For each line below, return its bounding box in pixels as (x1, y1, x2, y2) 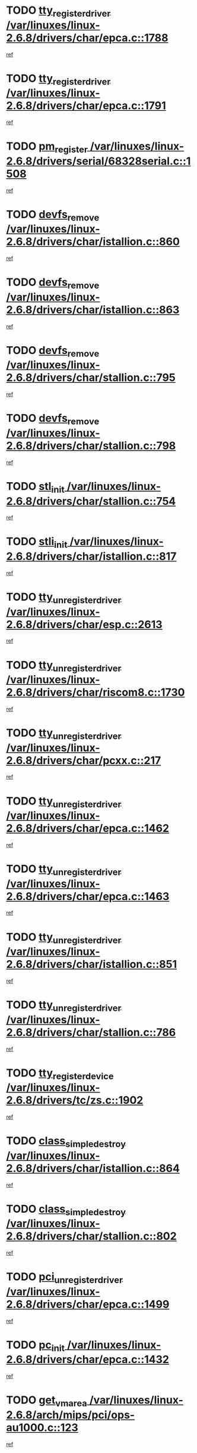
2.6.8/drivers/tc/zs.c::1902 (6, 1094, 144, 1107)
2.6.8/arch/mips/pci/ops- (6, 1408, 135, 1421)
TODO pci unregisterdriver (6, 1270, 123, 1286)
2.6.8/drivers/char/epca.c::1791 (6, 99, 166, 113)
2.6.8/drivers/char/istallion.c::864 (6, 1162, 180, 1175)
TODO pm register (6, 139, 88, 155)
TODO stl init (6, 479, 65, 495)
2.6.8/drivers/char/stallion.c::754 (6, 494, 176, 508)
